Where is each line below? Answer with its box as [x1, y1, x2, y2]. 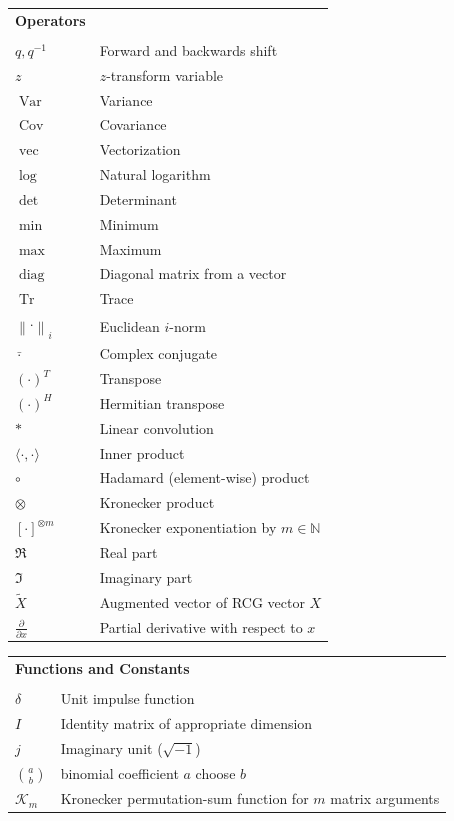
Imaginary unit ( [60, 738, 163, 759]
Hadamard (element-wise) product [99, 467, 310, 488]
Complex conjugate [99, 343, 218, 364]
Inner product [99, 442, 185, 463]
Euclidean [99, 315, 160, 336]
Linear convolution [99, 417, 214, 438]
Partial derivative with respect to [99, 617, 303, 638]
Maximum [99, 238, 162, 259]
